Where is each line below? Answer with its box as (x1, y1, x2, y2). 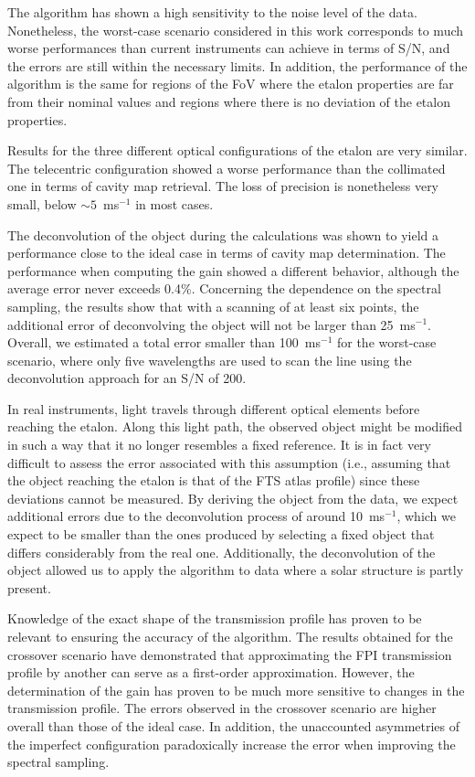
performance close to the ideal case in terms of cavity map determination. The (7, 243, 446, 262)
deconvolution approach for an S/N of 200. (7, 368, 247, 388)
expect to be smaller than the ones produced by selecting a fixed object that (7, 525, 435, 544)
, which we (396, 506, 456, 526)
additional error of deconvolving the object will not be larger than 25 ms (7, 314, 416, 334)
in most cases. (135, 194, 214, 213)
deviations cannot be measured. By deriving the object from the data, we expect (7, 488, 459, 507)
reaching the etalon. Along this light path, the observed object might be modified (7, 417, 463, 436)
